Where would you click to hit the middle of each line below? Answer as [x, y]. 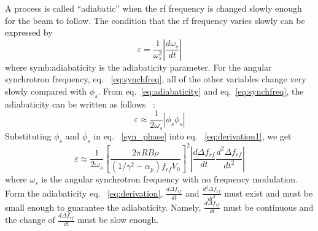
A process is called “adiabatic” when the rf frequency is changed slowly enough [153, 8]
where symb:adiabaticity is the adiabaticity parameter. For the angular [138, 67]
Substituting [28, 135]
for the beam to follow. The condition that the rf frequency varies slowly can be [155, 20]
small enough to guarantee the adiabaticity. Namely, [103, 207]
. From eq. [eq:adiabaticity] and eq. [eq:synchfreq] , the [201, 91]
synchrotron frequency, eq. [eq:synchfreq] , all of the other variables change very [156, 79]
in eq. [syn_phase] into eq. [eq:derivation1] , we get [192, 135]
